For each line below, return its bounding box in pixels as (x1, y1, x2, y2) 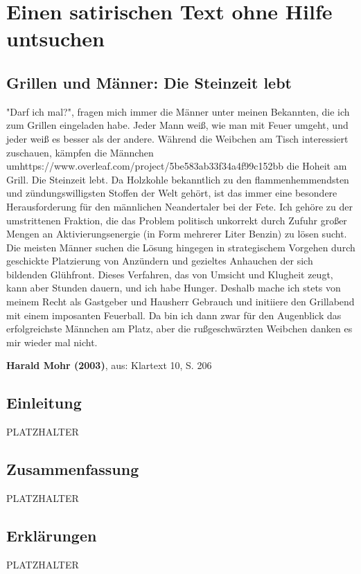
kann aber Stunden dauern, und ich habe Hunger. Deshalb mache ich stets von (6, 280, 341, 295)
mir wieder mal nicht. (6, 334, 98, 349)
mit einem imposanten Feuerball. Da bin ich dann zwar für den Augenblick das (6, 307, 342, 322)
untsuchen (6, 24, 105, 53)
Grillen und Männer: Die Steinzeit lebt (6, 71, 292, 93)
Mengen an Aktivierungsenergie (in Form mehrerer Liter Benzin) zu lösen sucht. (6, 226, 347, 241)
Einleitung (6, 392, 82, 413)
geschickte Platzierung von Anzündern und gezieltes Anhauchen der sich (6, 253, 313, 268)
